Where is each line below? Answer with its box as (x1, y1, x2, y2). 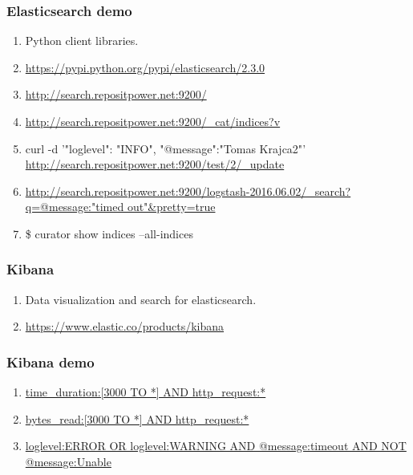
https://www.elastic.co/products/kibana (25, 318, 225, 335)
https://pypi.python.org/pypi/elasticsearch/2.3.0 (25, 59, 265, 75)
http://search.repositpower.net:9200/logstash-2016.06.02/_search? (25, 182, 351, 199)
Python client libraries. (25, 32, 139, 49)
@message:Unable (25, 453, 111, 469)
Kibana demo (6, 351, 95, 371)
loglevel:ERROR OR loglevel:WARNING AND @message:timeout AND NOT (25, 437, 407, 454)
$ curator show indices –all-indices (25, 225, 193, 242)
